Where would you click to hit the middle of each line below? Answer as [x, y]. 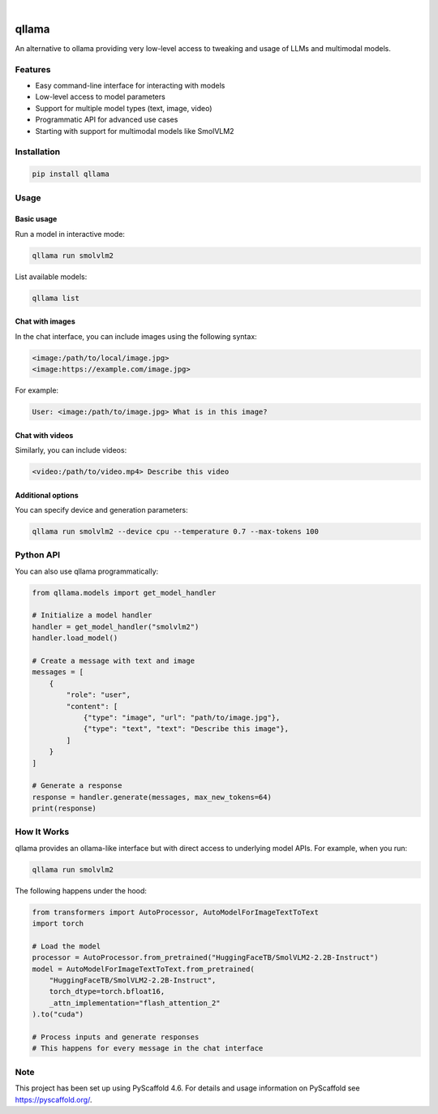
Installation [38, 152]
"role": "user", [99, 695]
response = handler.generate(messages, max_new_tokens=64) [152, 797]
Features [33, 69]
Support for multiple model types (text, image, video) [124, 108]
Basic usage [36, 219]
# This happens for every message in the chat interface [148, 1048]
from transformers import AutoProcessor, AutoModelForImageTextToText [176, 912]
